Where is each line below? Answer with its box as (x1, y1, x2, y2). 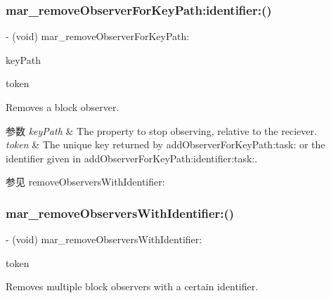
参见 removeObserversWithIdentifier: (6, 174, 165, 189)
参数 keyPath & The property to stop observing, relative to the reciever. (6, 123, 317, 138)
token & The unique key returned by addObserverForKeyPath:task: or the (6, 137, 325, 152)
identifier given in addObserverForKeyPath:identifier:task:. (6, 150, 258, 165)
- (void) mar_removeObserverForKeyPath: (6, 29, 190, 44)
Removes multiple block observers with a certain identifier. (6, 279, 259, 294)
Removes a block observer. (6, 100, 119, 114)
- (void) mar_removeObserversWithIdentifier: (6, 232, 202, 247)
